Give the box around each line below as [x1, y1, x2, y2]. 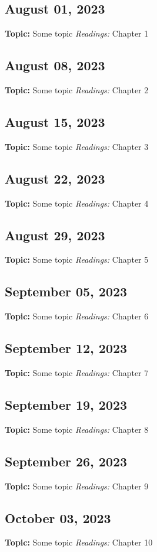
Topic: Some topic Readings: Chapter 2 [5, 84, 149, 96]
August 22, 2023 [5, 169, 105, 187]
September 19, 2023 [5, 395, 128, 413]
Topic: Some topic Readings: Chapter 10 [5, 536, 153, 548]
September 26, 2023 [5, 452, 128, 470]
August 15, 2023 [5, 112, 105, 130]
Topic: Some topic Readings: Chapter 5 [5, 253, 149, 266]
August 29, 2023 [5, 226, 105, 244]
